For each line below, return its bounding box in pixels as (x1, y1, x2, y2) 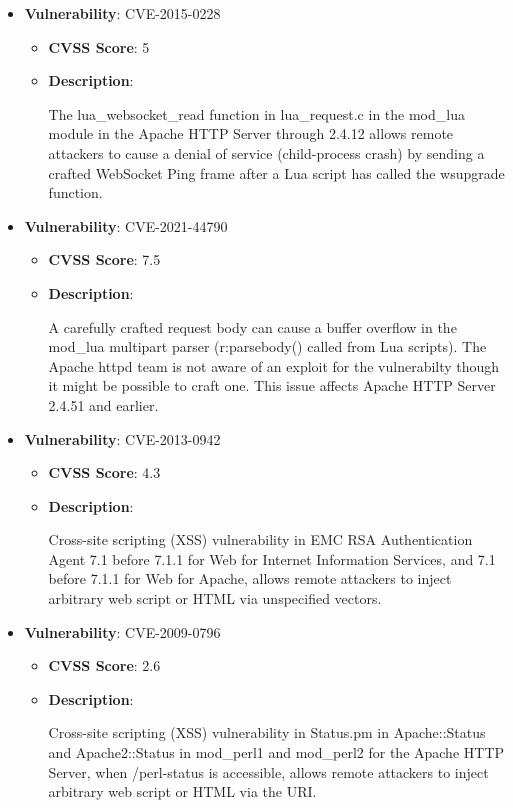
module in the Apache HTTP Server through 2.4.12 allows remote (48, 123, 454, 144)
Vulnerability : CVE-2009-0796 (24, 621, 221, 642)
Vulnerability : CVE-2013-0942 (24, 428, 221, 449)
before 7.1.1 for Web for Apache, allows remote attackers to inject (48, 568, 452, 589)
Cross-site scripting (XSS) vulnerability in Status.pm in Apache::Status (48, 722, 486, 743)
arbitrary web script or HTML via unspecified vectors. (48, 588, 382, 609)
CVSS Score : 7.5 (48, 249, 161, 270)
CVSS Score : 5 (48, 36, 150, 57)
